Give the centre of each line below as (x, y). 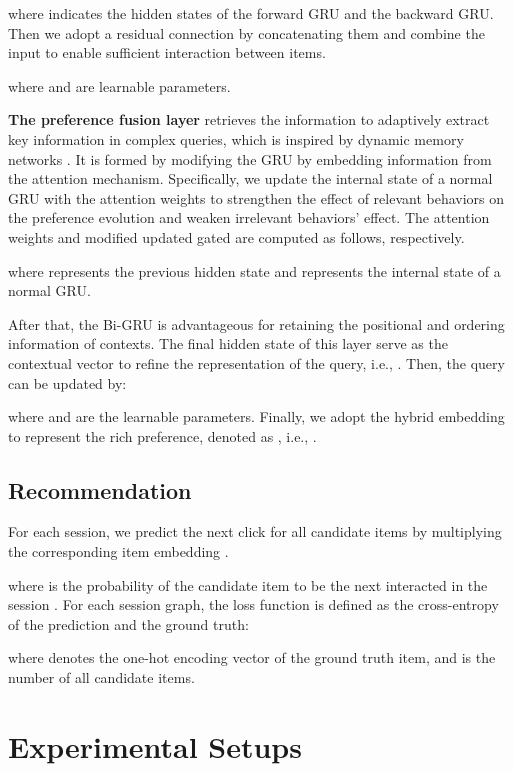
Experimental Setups (155, 745)
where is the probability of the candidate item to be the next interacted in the (248, 584)
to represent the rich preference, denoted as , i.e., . (162, 435)
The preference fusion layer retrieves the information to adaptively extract (249, 119)
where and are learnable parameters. (119, 85)
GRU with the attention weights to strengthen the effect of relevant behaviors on (256, 197)
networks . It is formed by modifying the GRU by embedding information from (250, 158)
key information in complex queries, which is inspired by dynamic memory (236, 138)
